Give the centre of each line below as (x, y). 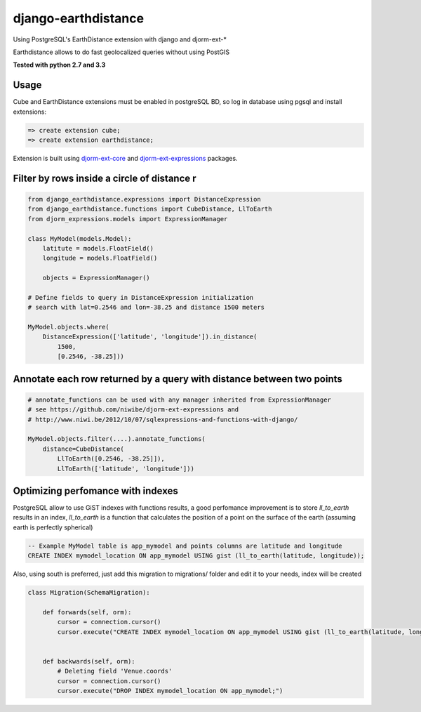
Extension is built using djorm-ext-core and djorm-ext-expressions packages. (125, 158)
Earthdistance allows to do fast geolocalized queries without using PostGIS (121, 52)
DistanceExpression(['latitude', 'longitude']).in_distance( (150, 337)
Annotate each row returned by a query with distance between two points (178, 379)
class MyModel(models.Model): (80, 238)
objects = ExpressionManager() (96, 278)
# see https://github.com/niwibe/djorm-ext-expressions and (133, 410)
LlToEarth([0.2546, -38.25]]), (111, 459)
